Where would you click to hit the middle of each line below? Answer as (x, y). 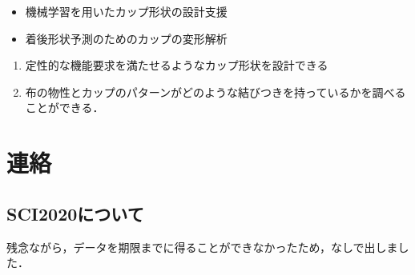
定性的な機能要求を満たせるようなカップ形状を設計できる (177, 65)
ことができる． (64, 108)
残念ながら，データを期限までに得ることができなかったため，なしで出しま (202, 247)
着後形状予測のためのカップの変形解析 (126, 38)
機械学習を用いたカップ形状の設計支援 (126, 11)
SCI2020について (75, 213)
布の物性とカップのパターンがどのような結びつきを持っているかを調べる (216, 92)
